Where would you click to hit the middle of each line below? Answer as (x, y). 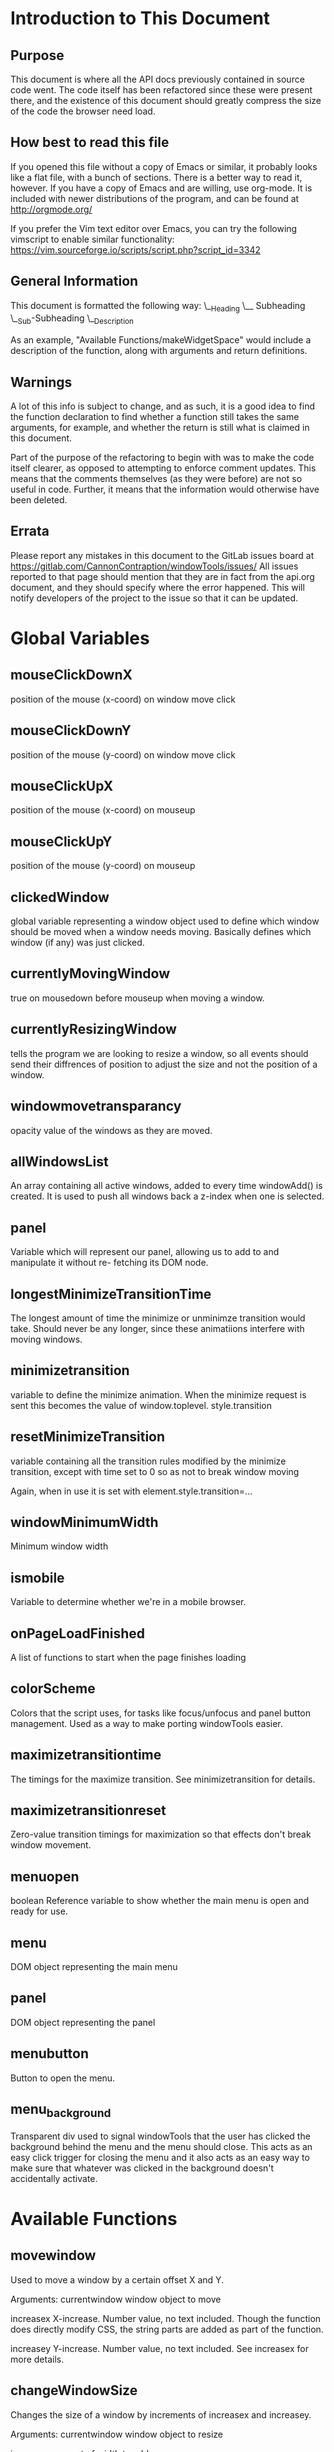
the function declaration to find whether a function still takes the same (155, 417)
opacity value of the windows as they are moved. (111, 1130)
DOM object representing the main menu (94, 1967)
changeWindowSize (74, 2390)
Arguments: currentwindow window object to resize (117, 2434)
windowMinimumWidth (84, 1522)
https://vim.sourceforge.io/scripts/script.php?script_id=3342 (136, 249)
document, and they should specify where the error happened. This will (157, 587)
